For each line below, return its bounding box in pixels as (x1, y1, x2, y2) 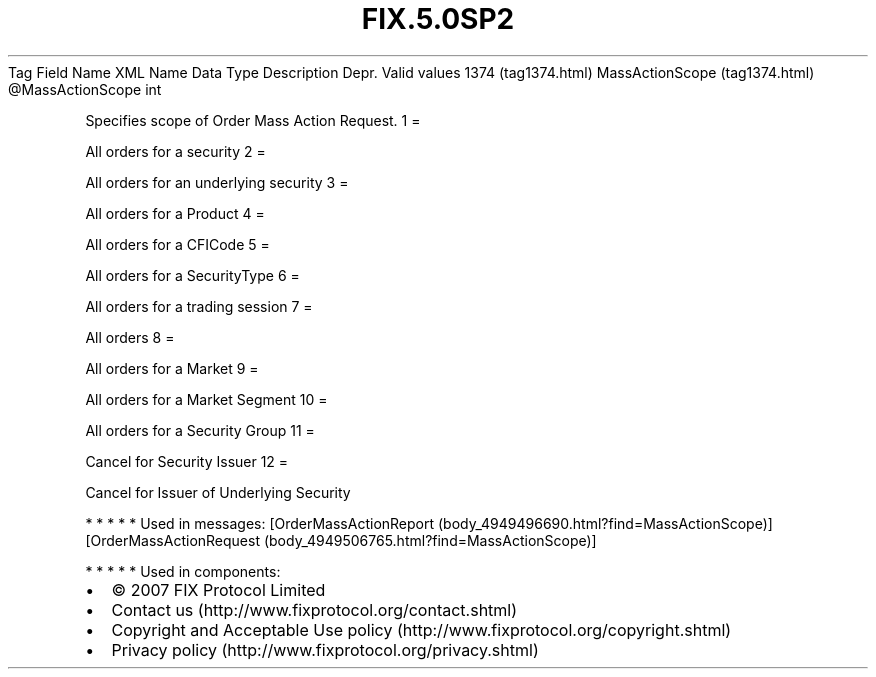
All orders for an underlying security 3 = (85, 173, 349, 191)
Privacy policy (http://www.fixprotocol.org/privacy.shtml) (111, 639, 539, 660)
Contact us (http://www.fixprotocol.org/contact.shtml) (111, 599, 518, 620)
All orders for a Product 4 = (85, 204, 265, 222)
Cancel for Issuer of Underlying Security (85, 483, 351, 501)
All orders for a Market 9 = (85, 359, 259, 377)
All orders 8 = (85, 328, 175, 346)
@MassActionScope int (8, 80, 162, 98)
